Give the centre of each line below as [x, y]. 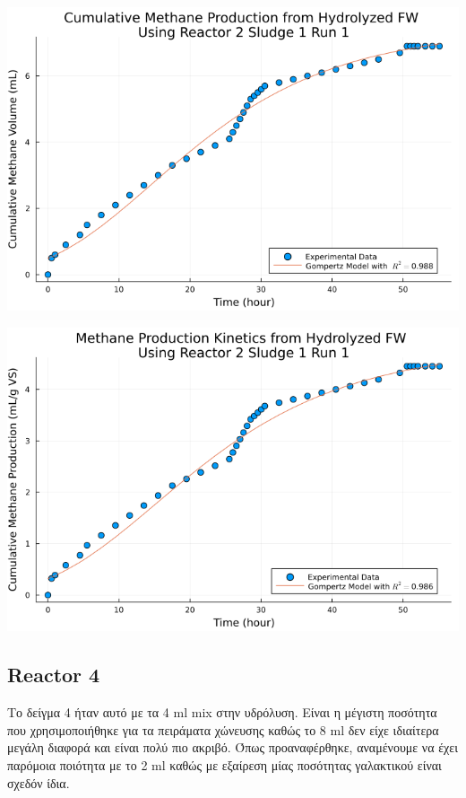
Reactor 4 [54, 675]
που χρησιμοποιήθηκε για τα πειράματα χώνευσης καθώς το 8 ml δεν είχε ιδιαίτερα [223, 729]
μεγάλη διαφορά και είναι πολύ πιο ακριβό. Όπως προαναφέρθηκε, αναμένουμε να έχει [233, 747]
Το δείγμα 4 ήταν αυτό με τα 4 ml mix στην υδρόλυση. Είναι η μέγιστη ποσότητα [222, 712]
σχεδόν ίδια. [39, 782]
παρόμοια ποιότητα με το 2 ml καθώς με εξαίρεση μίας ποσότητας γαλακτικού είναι [224, 764]
